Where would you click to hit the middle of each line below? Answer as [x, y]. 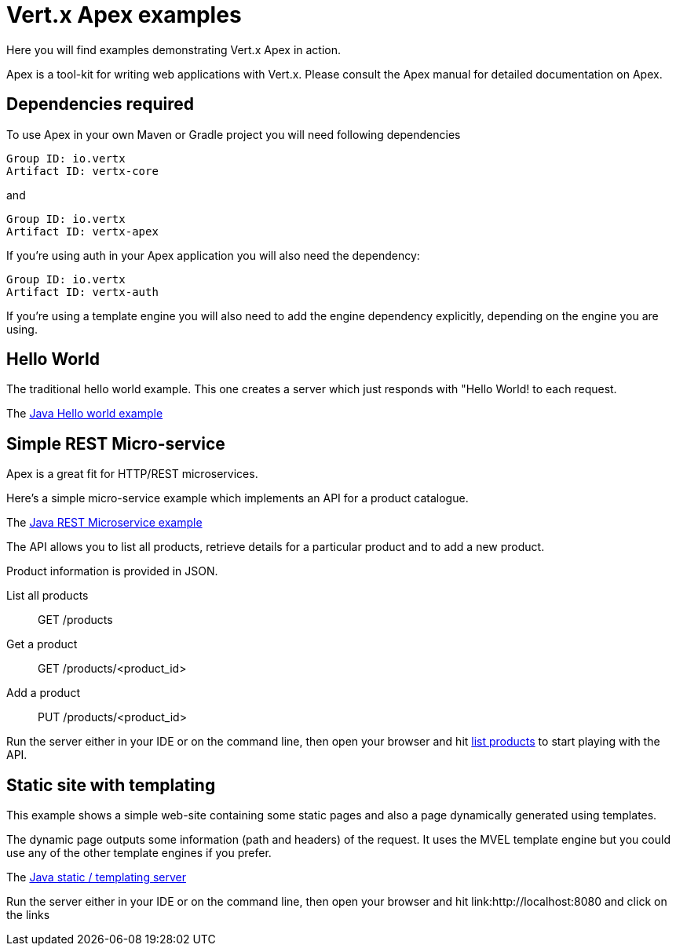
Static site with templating [111, 785]
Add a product [43, 693]
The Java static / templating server [96, 877]
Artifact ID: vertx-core [82, 171]
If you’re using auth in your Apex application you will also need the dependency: [213, 255]
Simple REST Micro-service [116, 443]
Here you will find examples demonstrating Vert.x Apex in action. [174, 49]
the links [28, 915]
